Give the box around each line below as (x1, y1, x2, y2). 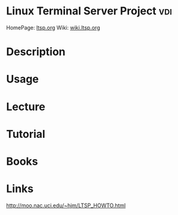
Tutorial (6, 127, 46, 141)
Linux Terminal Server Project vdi (6, 4, 172, 18)
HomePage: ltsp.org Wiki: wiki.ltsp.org (6, 24, 100, 31)
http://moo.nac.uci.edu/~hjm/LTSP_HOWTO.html (6, 202, 126, 209)
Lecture (6, 100, 46, 113)
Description (6, 45, 66, 59)
